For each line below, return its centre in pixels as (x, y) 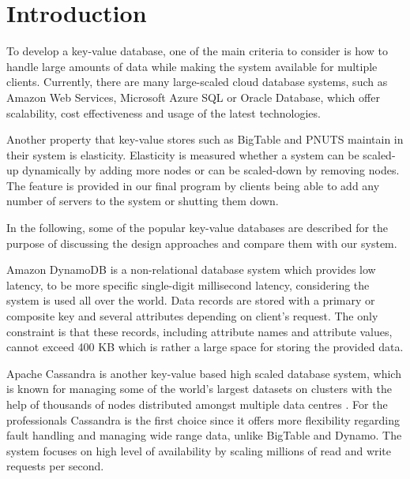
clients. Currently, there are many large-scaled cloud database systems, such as (197, 82)
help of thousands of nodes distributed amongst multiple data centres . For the (197, 404)
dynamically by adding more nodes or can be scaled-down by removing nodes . (211, 170)
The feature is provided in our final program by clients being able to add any (193, 185)
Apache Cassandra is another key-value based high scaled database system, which (204, 373)
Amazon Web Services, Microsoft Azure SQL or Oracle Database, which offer (193, 97)
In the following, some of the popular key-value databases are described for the (197, 228)
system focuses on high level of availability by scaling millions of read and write (199, 450)
